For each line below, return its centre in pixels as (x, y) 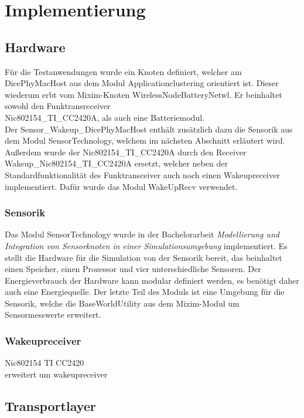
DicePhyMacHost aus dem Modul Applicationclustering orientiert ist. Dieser (142, 83)
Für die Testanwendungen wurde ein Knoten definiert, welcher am (123, 71)
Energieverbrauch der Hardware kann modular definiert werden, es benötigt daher (152, 280)
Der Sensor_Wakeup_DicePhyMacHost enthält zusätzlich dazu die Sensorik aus (149, 129)
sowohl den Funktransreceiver (58, 106)
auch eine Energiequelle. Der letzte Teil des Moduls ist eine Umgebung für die (145, 292)
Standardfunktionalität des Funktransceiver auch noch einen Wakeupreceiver (142, 174)
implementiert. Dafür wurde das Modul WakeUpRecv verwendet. (121, 186)
